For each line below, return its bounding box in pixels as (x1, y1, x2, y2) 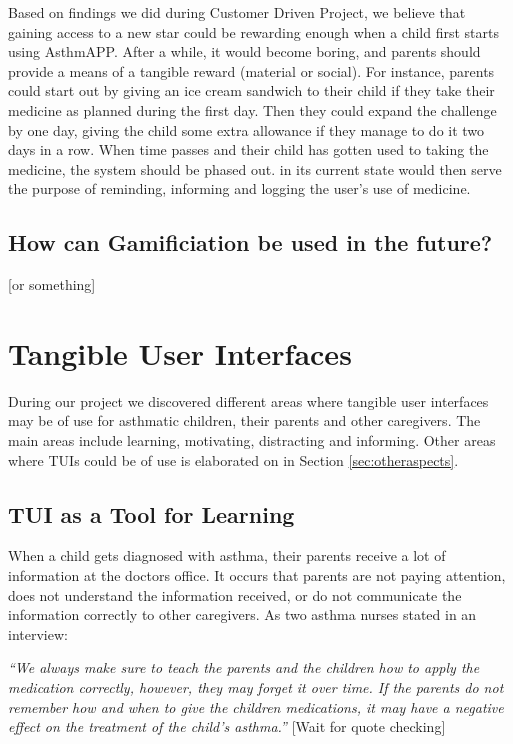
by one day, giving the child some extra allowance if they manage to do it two (8, 119, 485, 140)
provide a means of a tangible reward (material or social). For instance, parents (8, 60, 495, 81)
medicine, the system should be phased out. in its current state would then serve (8, 158, 502, 179)
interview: (8, 623, 68, 644)
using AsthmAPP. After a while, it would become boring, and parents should (8, 41, 481, 62)
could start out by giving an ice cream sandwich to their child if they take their (8, 80, 495, 101)
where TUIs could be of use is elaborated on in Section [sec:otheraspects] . (8, 449, 459, 470)
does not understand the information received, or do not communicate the (8, 584, 462, 605)
